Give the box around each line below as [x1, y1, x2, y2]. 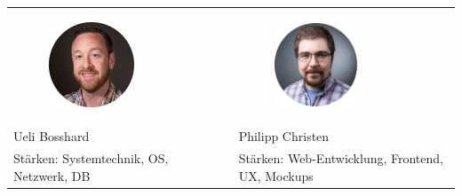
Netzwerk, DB [13, 166, 91, 184]
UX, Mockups [238, 166, 314, 184]
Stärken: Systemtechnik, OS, [13, 149, 169, 168]
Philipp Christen [238, 127, 330, 145]
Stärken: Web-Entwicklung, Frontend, [238, 149, 443, 168]
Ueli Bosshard [13, 127, 90, 145]
